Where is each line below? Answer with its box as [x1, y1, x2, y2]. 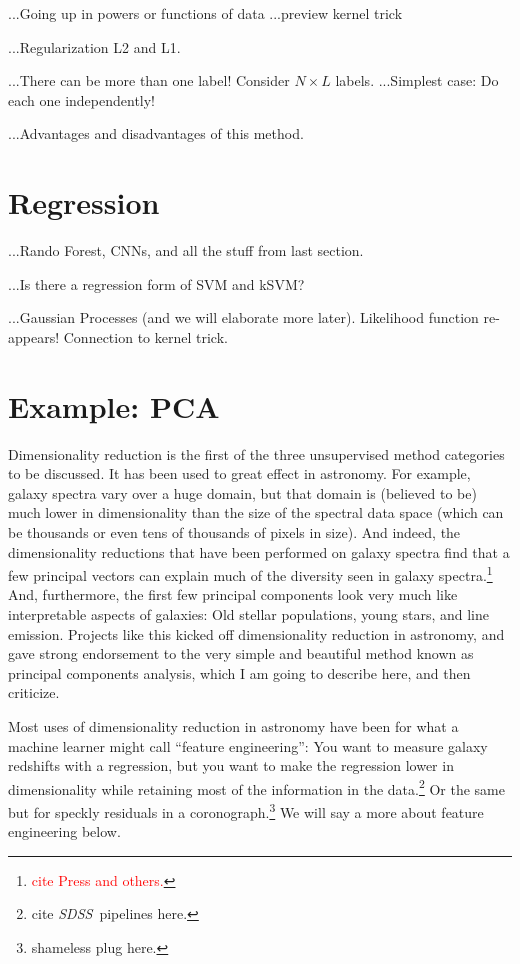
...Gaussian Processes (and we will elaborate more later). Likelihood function [8, 307, 479, 328]
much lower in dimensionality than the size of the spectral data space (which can [8, 502, 504, 523]
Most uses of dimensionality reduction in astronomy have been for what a [8, 715, 459, 736]
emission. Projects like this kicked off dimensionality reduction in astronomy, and [8, 623, 505, 644]
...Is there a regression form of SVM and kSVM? [8, 273, 305, 294]
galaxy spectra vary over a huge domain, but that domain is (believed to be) [8, 482, 477, 503]
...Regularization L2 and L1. [8, 36, 181, 57]
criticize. [8, 682, 60, 703]
